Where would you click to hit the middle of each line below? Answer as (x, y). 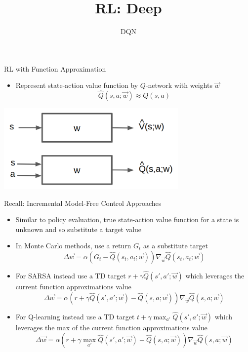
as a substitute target (176, 246)
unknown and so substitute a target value (79, 229)
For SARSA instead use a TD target (71, 276)
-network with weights (179, 85)
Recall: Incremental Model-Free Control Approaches (83, 203)
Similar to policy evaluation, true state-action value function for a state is (127, 219)
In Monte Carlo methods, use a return (73, 246)
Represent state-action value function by (77, 85)
